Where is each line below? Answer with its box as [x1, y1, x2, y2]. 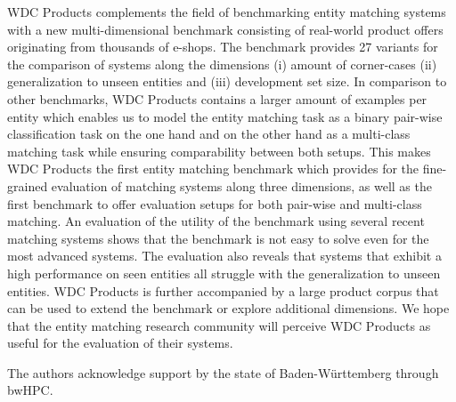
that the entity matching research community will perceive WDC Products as [7, 316, 431, 334]
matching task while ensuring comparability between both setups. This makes [7, 141, 431, 160]
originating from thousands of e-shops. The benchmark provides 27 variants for [7, 37, 438, 56]
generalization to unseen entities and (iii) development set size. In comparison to [7, 72, 447, 91]
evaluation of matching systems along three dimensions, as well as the [51, 176, 432, 195]
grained [7, 176, 48, 195]
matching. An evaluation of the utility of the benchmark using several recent [7, 212, 425, 230]
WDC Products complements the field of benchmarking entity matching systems [7, 3, 446, 20]
